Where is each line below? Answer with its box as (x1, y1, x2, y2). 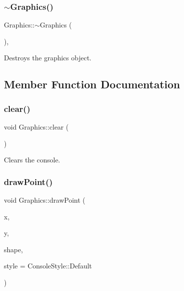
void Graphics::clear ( (4, 122, 69, 132)
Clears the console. (4, 155, 60, 165)
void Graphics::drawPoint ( (4, 195, 85, 205)
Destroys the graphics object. (4, 53, 92, 63)
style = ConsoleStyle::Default (4, 261, 92, 271)
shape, (4, 244, 23, 254)
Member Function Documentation (4, 77, 181, 92)
